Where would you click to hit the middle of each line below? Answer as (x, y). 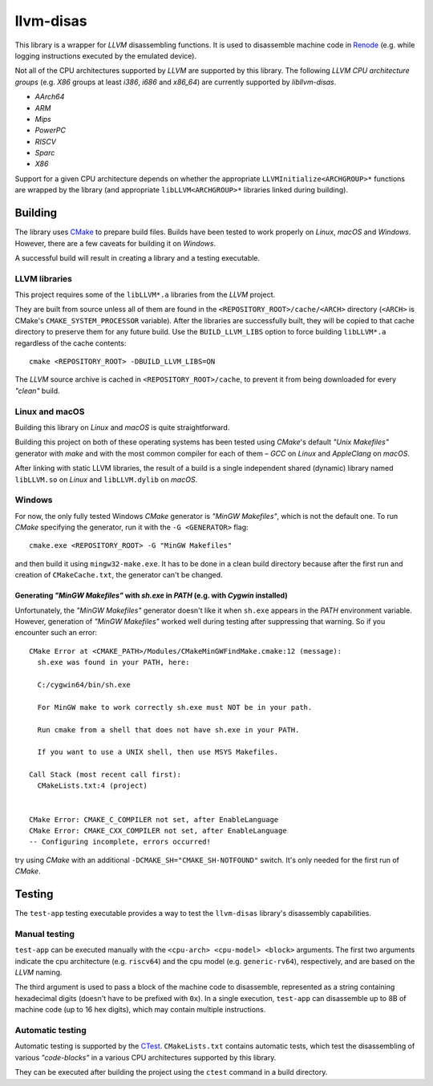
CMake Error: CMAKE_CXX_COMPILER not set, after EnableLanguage (158, 831)
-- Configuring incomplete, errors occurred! (120, 842)
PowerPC (50, 130)
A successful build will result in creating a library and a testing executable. (138, 257)
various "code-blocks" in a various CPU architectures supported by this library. (146, 1057)
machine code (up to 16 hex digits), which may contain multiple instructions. (140, 1010)
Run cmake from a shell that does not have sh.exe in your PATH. (168, 729)
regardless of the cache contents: (71, 343)
